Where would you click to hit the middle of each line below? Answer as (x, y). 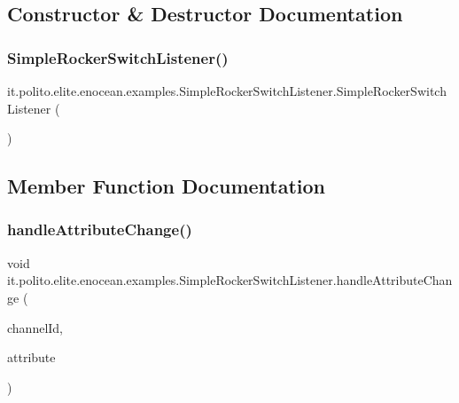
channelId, (35, 327)
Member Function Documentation (167, 186)
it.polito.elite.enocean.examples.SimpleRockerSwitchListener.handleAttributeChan (230, 280)
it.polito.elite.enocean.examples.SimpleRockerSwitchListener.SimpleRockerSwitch (227, 91)
